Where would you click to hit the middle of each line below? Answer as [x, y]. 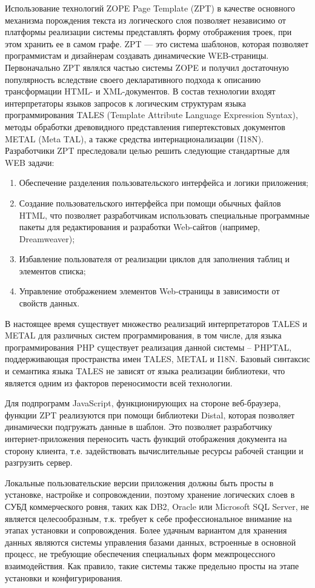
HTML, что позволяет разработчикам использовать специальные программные [164, 215]
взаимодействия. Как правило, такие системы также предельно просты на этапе [152, 565]
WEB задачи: [30, 162]
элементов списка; [52, 270]
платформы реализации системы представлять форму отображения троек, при [148, 32]
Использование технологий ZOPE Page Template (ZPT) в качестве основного [150, 8]
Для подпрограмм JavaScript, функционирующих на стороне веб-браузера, [143, 403]
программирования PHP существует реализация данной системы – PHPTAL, [148, 347]
